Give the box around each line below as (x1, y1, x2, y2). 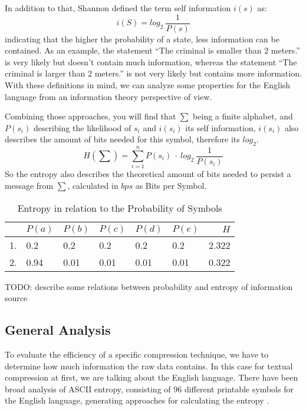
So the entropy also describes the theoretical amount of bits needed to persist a (5, 168, 291, 180)
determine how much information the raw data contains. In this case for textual (5, 359, 293, 372)
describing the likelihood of (33, 121, 131, 134)
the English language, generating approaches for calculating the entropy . (5, 394, 269, 406)
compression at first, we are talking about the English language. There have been (5, 371, 298, 384)
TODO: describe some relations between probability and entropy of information (5, 280, 293, 292)
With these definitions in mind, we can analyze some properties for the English (5, 79, 291, 91)
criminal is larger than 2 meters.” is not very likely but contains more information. (5, 67, 302, 79)
